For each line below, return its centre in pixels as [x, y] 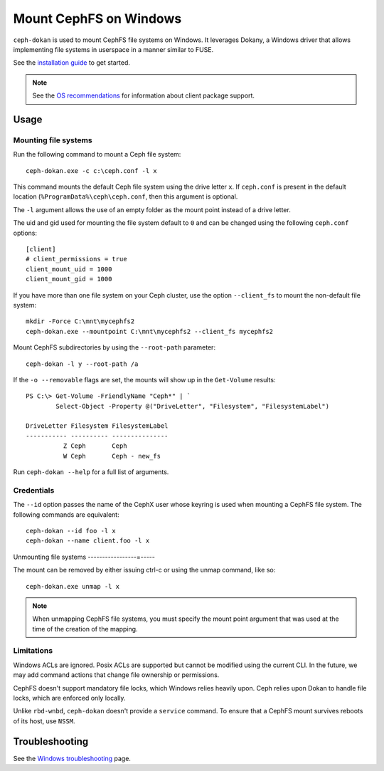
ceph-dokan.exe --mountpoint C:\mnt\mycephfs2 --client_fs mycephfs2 [150, 331]
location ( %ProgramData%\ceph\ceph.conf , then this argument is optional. [126, 196]
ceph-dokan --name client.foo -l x [88, 541]
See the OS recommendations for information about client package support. [144, 95]
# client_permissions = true [76, 259]
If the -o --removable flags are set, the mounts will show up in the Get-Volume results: [144, 379]
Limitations [33, 651]
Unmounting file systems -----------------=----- [84, 557]
